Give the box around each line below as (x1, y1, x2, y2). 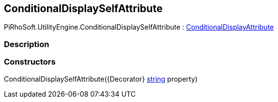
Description (4, 39, 49, 49)
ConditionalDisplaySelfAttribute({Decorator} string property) (4, 74, 198, 83)
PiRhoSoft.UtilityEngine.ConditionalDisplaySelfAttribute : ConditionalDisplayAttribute (4, 23, 274, 32)
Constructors (4, 57, 56, 67)
